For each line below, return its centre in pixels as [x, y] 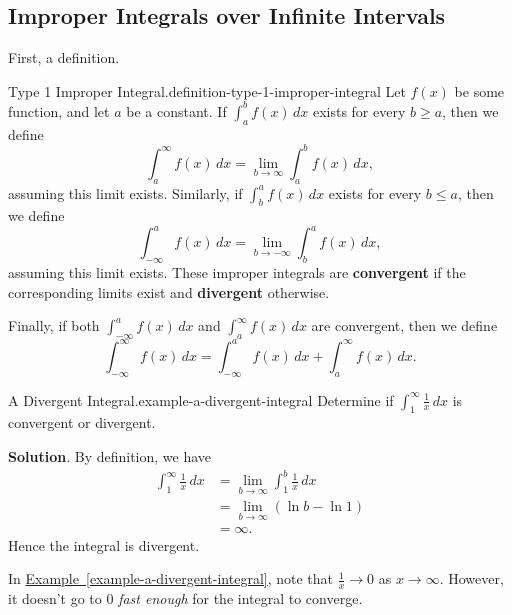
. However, [471, 578]
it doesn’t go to [55, 597]
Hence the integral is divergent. [104, 544]
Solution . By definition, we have [110, 455]
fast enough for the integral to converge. [240, 597]
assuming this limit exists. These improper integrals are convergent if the [237, 272]
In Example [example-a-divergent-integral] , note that [171, 578]
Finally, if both [54, 325]
